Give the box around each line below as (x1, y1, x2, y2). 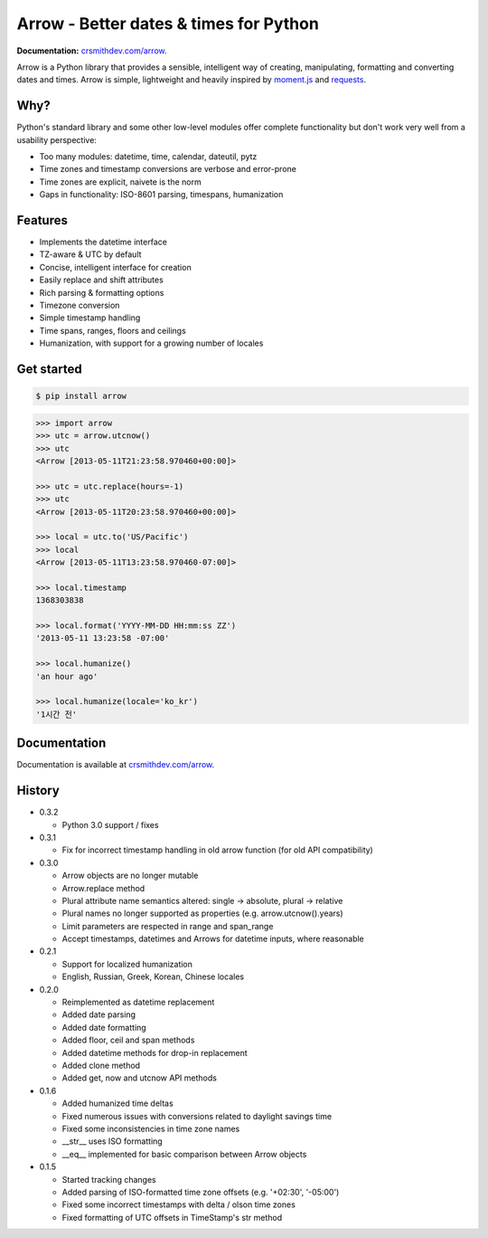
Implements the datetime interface (39, 236, 167, 248)
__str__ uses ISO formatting (61, 1136, 163, 1147)
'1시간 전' (35, 709, 77, 719)
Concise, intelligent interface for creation (39, 262, 192, 272)
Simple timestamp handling (39, 312, 141, 323)
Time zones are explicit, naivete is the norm (39, 176, 202, 187)
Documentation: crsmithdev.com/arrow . (16, 45, 167, 56)
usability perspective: (16, 134, 97, 145)
